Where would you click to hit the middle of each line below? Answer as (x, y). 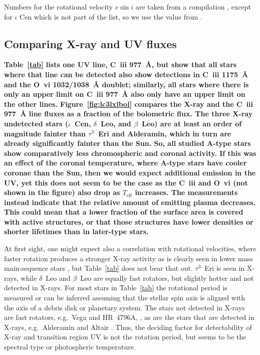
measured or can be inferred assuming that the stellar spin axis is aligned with (125, 298)
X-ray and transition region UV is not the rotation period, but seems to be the (125, 337)
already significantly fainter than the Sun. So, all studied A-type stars (127, 143)
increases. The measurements (186, 192)
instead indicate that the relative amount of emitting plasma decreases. (130, 202)
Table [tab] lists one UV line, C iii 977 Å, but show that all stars (120, 64)
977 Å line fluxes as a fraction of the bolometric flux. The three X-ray (128, 114)
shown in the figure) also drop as (62, 192)
